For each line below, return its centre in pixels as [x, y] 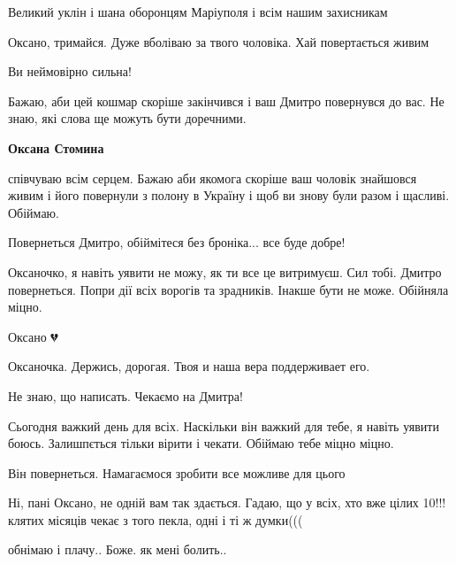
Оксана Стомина [56, 147]
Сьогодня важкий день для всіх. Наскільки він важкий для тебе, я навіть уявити [224, 425]
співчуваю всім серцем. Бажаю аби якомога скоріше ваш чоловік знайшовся [213, 178]
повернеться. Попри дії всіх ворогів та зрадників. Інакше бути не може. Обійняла [228, 289]
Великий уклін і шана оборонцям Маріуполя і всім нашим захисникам [198, 12]
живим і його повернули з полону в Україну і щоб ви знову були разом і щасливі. [229, 195]
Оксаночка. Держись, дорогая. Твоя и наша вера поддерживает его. [189, 366]
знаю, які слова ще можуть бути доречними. [127, 118]
